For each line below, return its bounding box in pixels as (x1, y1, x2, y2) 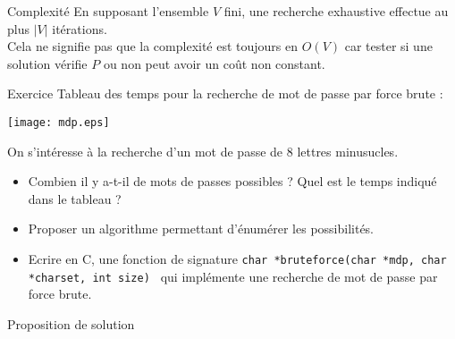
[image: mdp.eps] (7, 115, 110, 129)
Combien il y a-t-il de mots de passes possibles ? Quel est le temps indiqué (28, 172, 437, 191)
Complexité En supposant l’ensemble (7, 2, 209, 20)
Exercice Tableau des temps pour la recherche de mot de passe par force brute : (7, 84, 443, 103)
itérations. (52, 19, 107, 38)
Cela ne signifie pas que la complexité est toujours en (7, 37, 299, 55)
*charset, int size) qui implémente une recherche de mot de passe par (28, 267, 438, 285)
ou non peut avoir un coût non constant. (103, 54, 325, 72)
